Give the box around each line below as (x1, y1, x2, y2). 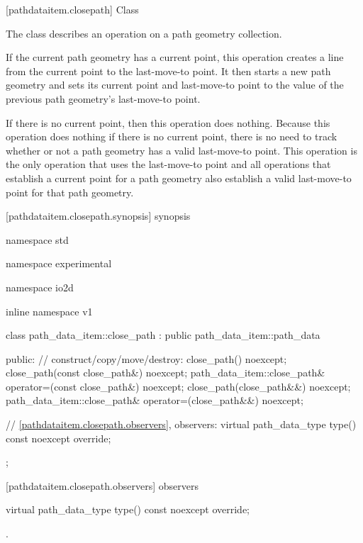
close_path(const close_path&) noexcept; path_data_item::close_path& (6, 365, 325, 380)
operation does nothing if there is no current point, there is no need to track (6, 129, 337, 144)
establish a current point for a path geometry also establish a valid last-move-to (6, 170, 352, 185)
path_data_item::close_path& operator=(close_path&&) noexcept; (6, 393, 303, 408)
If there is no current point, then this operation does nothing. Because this (6, 115, 330, 130)
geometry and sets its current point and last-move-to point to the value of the (6, 77, 344, 92)
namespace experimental (6, 256, 112, 271)
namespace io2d (6, 279, 74, 294)
